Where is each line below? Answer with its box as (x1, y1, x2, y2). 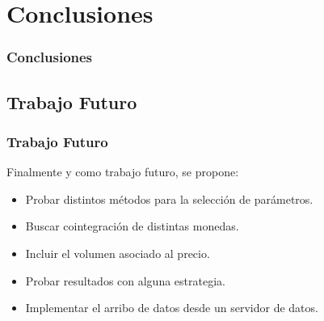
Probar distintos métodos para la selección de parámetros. (25, 190, 313, 207)
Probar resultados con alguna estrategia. (25, 272, 225, 289)
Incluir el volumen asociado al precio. (25, 245, 210, 261)
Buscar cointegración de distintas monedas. (25, 218, 239, 234)
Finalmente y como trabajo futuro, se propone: (6, 163, 239, 180)
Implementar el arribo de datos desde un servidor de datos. (25, 299, 318, 316)
